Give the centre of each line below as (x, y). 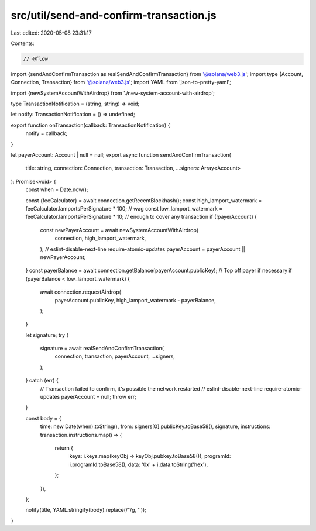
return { (64, 448)
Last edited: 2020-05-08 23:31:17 (51, 33)
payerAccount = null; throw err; (99, 397)
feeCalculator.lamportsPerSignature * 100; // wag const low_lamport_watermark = (124, 208)
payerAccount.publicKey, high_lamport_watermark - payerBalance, (135, 300)
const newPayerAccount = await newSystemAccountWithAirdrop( (119, 230)
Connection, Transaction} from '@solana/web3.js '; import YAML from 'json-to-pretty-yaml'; (121, 82)
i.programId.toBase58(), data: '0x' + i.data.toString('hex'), (139, 464)
